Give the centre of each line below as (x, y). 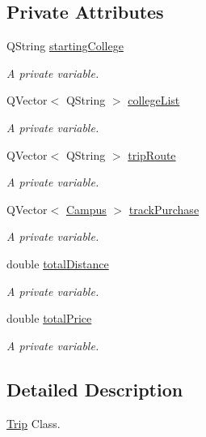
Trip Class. (34, 423)
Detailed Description (95, 389)
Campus (86, 209)
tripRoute (152, 154)
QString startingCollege (65, 46)
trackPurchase (164, 209)
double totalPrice (49, 318)
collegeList (154, 100)
